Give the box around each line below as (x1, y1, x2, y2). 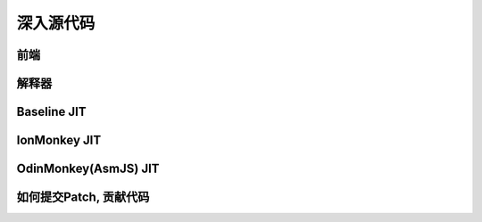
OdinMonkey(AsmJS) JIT (16, 161, 160, 177)
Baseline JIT (16, 104, 87, 119)
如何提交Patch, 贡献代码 (16, 190, 150, 205)
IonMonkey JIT (16, 133, 102, 148)
